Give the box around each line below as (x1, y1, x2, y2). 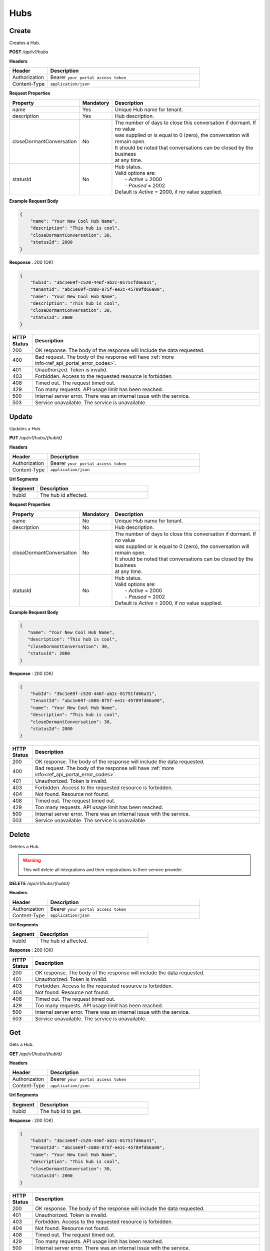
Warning (22, 857, 41, 863)
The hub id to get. (40, 1107, 82, 1114)
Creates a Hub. (9, 40, 40, 46)
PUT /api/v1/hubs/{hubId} (9, 435, 62, 441)
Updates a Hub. (9, 425, 42, 431)
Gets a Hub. (9, 1041, 34, 1048)
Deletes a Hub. (9, 843, 40, 849)
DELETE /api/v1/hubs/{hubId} (9, 881, 70, 887)
